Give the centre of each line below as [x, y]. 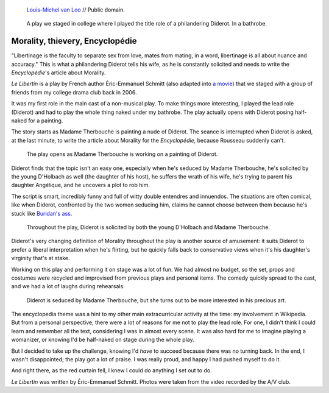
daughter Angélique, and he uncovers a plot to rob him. [81, 185]
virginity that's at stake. [41, 258]
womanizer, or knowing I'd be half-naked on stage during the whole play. [103, 340]
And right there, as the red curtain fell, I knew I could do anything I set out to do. [112, 370]
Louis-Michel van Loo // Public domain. [76, 10]
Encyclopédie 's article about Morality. [58, 73]
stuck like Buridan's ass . [42, 213]
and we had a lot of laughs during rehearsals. [68, 286]
